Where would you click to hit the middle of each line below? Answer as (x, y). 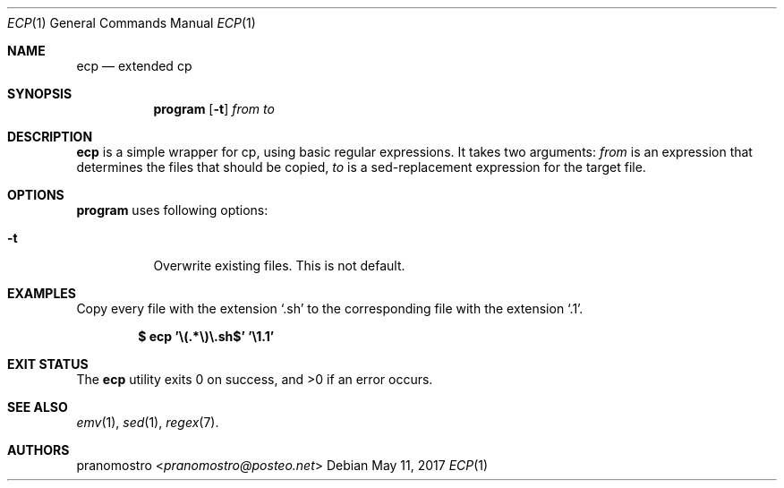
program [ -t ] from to (214, 109)
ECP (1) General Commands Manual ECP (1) (132, 23)
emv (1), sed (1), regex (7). (148, 422)
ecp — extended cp (134, 66)
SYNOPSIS (40, 94)
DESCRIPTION (50, 137)
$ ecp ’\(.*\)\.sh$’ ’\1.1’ (206, 336)
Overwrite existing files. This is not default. (279, 265)
